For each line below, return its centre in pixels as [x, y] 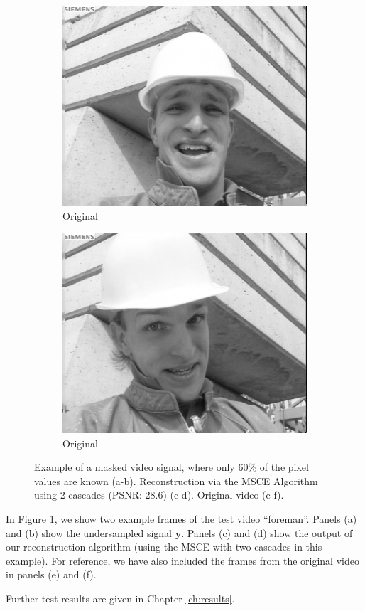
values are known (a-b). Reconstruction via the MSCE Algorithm [176, 480]
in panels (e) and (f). [51, 574]
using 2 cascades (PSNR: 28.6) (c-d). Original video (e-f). [159, 495]
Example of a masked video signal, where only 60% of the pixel [171, 467]
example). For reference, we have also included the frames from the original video [182, 560]
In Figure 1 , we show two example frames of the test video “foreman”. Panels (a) [181, 519]
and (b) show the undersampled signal [89, 532]
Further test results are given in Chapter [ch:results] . [120, 599]
